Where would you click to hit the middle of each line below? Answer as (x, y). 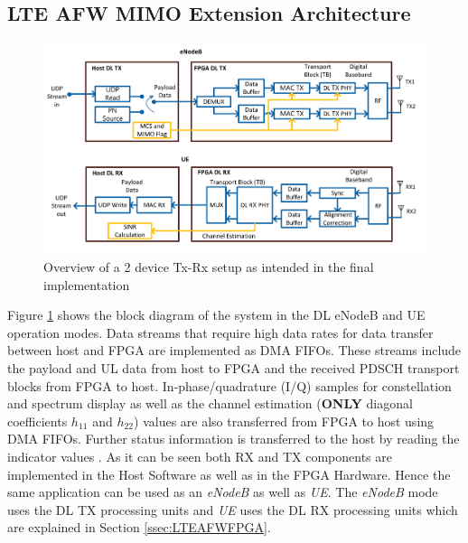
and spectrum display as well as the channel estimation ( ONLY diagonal (210, 403)
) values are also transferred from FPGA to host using (284, 421)
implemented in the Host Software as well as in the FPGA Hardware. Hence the (229, 474)
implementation (87, 284)
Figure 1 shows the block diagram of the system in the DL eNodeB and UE (216, 315)
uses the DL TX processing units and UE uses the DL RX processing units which (233, 509)
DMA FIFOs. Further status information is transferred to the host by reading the (234, 439)
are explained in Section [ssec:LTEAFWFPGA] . (139, 527)
